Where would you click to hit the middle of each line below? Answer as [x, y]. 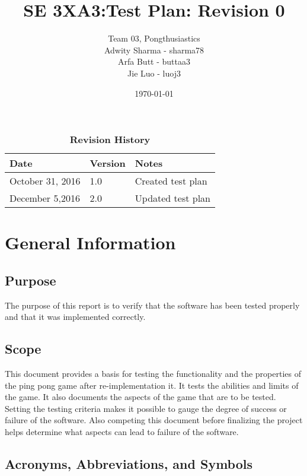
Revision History [110, 139]
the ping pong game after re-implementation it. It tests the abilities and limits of [152, 385]
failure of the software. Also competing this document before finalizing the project [154, 420]
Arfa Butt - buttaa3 [154, 61]
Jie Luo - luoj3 [154, 73]
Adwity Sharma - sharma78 [154, 50]
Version [108, 163]
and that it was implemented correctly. [75, 317]
